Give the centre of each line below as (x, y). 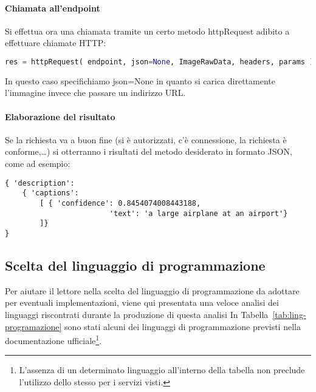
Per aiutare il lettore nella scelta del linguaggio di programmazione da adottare (152, 290)
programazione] (33, 326)
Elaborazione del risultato (60, 116)
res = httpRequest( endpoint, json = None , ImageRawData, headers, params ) (160, 62)
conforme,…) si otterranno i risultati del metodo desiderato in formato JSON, (149, 151)
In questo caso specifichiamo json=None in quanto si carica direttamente (140, 80)
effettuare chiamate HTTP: (56, 43)
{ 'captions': (50, 193)
